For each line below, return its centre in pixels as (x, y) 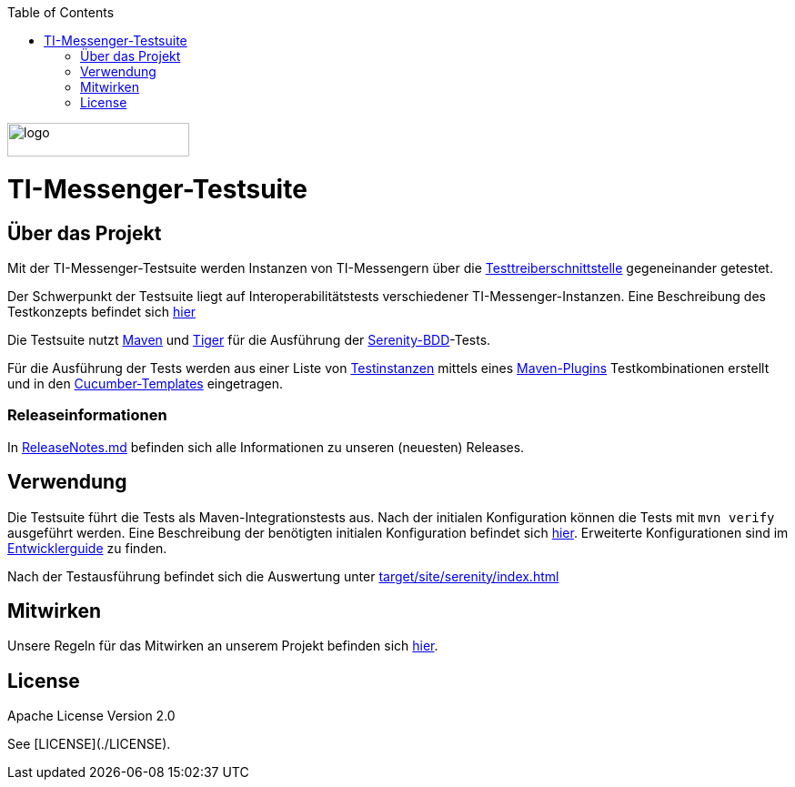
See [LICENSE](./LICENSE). (89, 744)
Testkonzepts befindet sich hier (102, 311)
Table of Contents (61, 12)
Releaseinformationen (87, 415)
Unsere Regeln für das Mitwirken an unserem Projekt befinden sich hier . (223, 646)
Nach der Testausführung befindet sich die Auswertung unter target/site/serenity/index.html (283, 576)
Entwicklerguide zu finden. (87, 548)
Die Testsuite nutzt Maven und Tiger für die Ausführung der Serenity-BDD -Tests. (249, 339)
